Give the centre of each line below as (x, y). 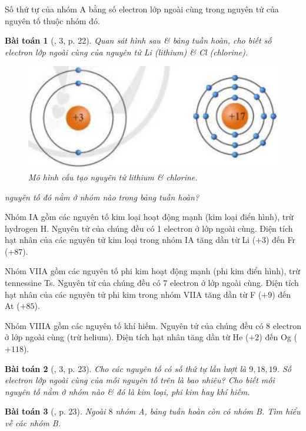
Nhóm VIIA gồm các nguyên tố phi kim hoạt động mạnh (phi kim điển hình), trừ (152, 271)
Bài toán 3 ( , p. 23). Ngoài (55, 411)
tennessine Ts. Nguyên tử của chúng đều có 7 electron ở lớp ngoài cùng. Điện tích (152, 283)
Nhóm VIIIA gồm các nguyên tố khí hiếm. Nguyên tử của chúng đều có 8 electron (153, 325)
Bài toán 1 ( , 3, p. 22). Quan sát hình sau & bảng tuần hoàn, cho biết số (138, 40)
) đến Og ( (278, 337)
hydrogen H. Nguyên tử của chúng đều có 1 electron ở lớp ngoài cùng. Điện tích (149, 228)
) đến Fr (281, 240)
